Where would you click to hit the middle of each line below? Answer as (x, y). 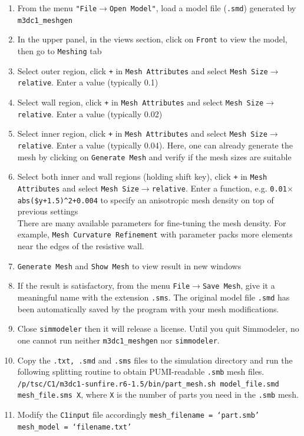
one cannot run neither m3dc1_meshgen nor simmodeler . (118, 340)
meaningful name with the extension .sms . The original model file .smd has (153, 297)
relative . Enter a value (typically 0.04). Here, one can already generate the (155, 145)
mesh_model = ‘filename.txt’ (75, 427)
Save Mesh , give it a (239, 285)
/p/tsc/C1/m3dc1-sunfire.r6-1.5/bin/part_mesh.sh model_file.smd (148, 384)
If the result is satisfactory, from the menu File (104, 285)
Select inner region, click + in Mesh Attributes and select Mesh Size (142, 133)
